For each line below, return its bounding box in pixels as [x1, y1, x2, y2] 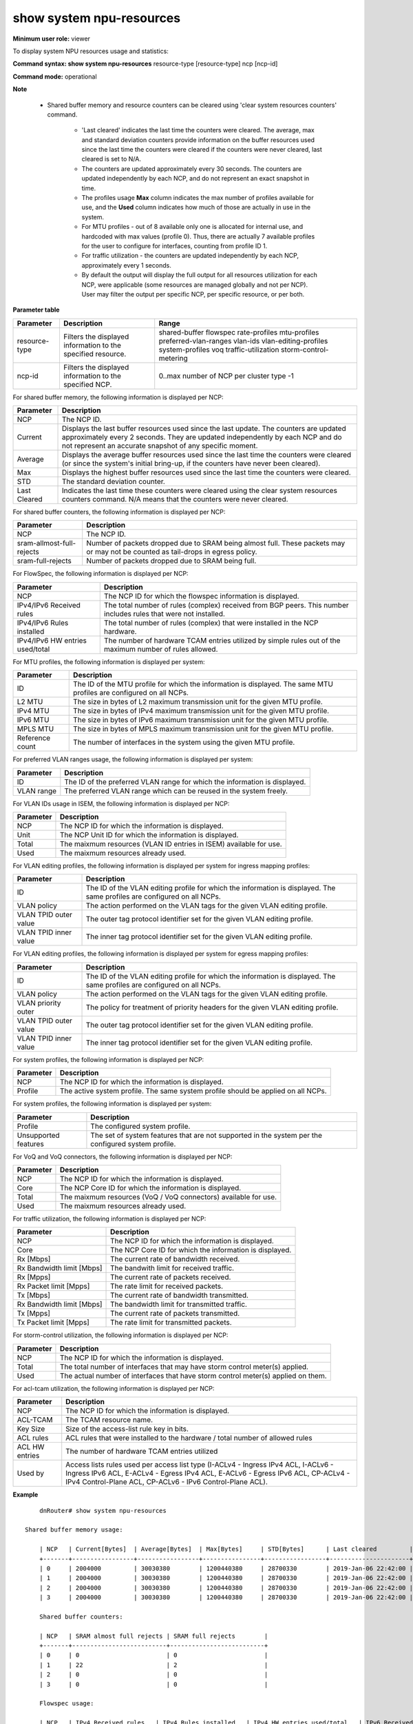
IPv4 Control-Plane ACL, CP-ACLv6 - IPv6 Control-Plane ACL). [65, 1477, 268, 1487]
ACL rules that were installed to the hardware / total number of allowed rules [65, 1433, 313, 1443]
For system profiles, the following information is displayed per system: [12, 1100, 212, 1108]
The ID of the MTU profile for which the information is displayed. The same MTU [73, 679, 334, 689]
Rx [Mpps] [17, 1272, 51, 1282]
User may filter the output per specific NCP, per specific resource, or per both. [81, 290, 305, 298]
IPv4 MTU [17, 706, 50, 716]
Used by [17, 1469, 45, 1479]
